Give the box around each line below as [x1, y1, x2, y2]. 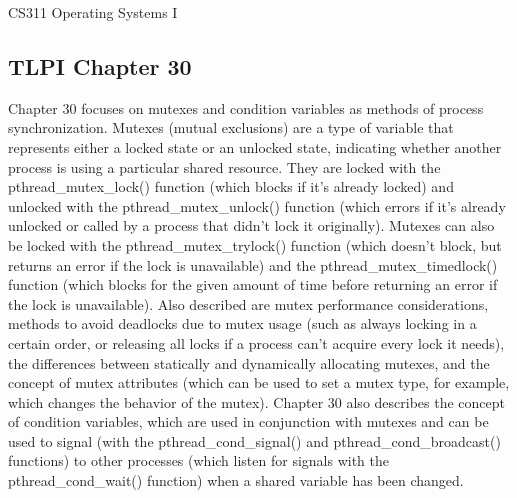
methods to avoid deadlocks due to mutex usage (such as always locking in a [8, 313, 477, 334]
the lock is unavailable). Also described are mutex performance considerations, [8, 293, 489, 314]
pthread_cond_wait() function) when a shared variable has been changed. [8, 470, 464, 491]
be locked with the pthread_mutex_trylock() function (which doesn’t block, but [8, 234, 502, 255]
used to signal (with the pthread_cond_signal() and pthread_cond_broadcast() [8, 430, 501, 451]
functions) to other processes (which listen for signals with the [8, 450, 389, 471]
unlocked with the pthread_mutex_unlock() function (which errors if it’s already [8, 195, 506, 216]
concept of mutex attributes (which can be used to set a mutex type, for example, [8, 372, 510, 393]
